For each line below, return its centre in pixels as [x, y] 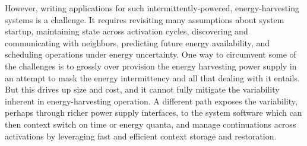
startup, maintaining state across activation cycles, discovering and [126, 31]
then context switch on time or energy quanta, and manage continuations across [151, 124]
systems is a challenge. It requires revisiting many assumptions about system [145, 19]
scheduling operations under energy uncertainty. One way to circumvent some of [151, 54]
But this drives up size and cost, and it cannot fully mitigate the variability [142, 89]
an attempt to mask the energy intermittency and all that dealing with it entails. [152, 77]
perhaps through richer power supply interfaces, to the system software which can [153, 112]
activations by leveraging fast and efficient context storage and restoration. [141, 136]
